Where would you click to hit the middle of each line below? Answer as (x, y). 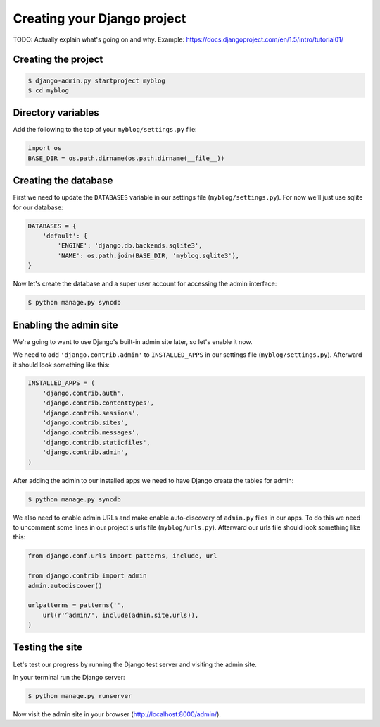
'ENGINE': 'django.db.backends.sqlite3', (130, 246)
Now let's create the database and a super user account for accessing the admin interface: (145, 284)
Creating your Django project (100, 18)
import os (45, 148)
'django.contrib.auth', (83, 393)
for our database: (38, 207)
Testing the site (48, 648)
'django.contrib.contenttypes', (99, 403)
